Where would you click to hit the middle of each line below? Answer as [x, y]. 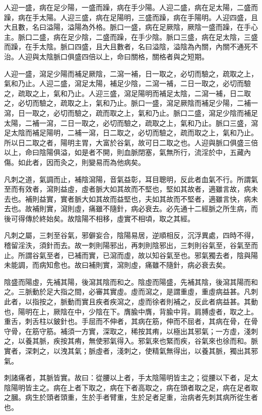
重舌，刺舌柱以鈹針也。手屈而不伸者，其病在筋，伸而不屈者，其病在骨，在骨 [131, 321]
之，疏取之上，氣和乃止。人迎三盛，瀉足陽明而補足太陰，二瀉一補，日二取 [127, 93]
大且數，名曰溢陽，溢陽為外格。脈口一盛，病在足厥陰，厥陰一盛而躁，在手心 [131, 27]
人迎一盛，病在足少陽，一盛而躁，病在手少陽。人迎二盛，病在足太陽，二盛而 [131, 7]
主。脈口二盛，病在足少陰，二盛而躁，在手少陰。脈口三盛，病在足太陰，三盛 [131, 36]
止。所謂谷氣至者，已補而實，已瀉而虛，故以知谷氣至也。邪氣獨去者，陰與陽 [131, 255]
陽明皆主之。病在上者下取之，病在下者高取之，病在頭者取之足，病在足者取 [134, 387]
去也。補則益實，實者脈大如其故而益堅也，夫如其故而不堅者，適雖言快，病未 [131, 198]
